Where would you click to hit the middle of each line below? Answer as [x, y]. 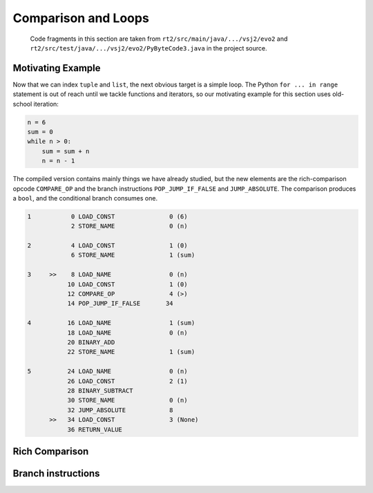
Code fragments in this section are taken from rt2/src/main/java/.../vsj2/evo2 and [159, 39]
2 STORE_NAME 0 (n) [129, 226]
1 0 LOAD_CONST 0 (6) [107, 216]
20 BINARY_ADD [91, 342]
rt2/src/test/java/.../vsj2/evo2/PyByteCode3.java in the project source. [149, 48]
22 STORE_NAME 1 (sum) [131, 352]
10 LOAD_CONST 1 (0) [127, 284]
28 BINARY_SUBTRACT [101, 390]
